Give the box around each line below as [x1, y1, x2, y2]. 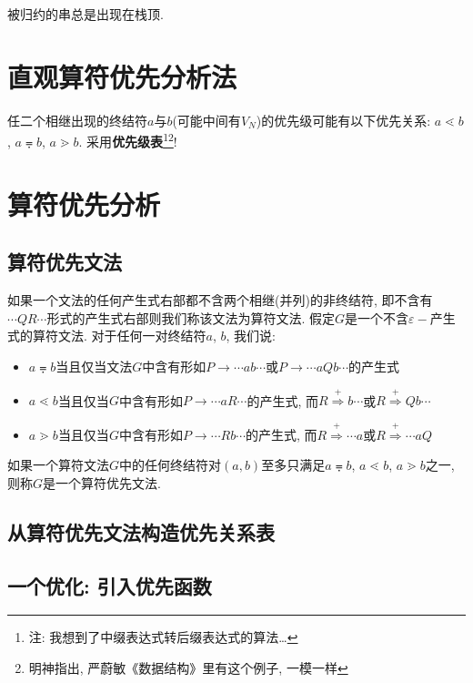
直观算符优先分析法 [7, 57, 237, 95]
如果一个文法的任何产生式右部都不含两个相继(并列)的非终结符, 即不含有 [7, 291, 433, 310]
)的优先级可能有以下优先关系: [256, 110, 431, 129]
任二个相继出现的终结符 [7, 110, 147, 129]
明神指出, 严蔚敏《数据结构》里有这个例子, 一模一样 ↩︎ [28, 658, 348, 678]
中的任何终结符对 [119, 455, 222, 474]
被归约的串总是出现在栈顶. [7, 5, 164, 23]
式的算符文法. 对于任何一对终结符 [7, 326, 206, 345]
